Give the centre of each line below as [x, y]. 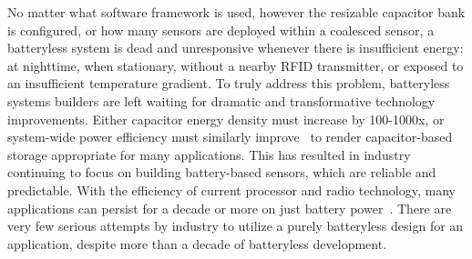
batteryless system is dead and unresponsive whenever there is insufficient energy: [236, 48]
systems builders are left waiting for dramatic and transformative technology [221, 100]
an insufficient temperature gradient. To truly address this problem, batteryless [229, 83]
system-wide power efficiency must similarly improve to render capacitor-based [230, 137]
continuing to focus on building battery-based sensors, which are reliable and [222, 172]
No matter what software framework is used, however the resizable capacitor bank [236, 12]
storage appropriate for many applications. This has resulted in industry [209, 154]
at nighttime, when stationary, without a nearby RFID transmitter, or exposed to [236, 65]
